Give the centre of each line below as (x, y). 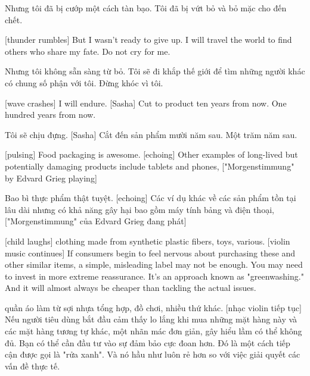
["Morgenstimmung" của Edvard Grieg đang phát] (96, 221)
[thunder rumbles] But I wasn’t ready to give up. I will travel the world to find (148, 40)
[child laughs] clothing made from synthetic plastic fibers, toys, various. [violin (148, 241)
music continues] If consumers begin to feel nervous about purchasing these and (150, 253)
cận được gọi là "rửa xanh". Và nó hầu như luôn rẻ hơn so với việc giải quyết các (153, 354)
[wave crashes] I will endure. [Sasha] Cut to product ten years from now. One (146, 103)
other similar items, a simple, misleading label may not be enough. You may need (154, 264)
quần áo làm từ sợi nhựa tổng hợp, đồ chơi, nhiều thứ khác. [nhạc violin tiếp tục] (153, 307)
